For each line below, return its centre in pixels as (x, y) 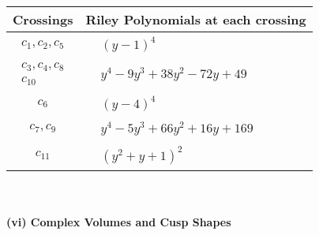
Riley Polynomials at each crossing (196, 19)
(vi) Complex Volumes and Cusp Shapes (119, 222)
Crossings (43, 19)
